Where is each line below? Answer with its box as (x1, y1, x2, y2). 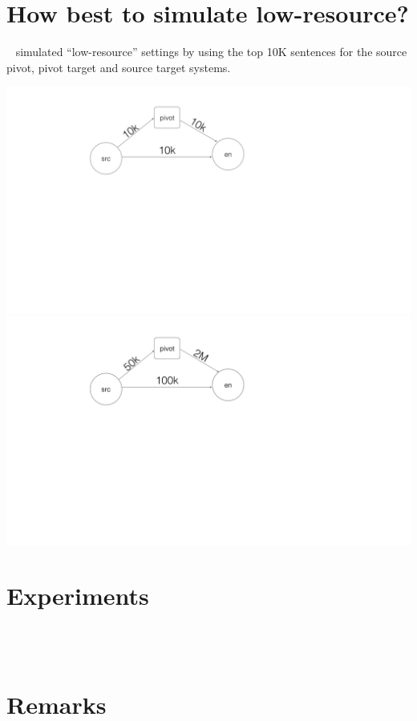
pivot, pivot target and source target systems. (6, 58, 231, 75)
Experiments (6, 578, 149, 611)
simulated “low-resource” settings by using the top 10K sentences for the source (15, 43, 407, 60)
